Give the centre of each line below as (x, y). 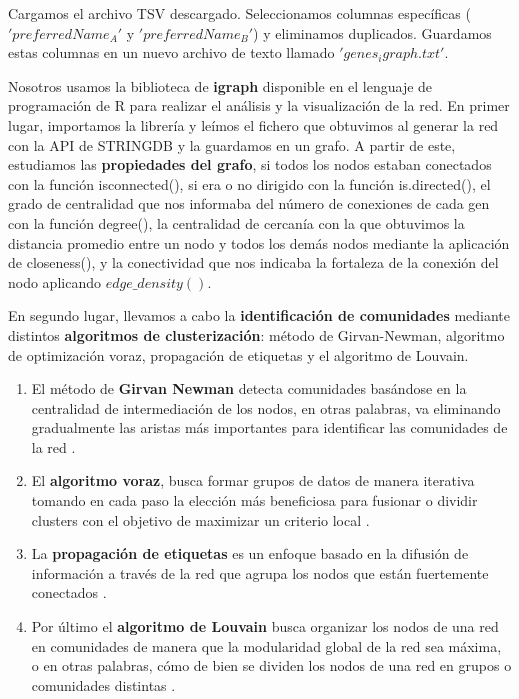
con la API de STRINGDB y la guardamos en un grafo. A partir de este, (232, 144)
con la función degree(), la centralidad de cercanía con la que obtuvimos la (236, 222)
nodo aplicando (54, 281)
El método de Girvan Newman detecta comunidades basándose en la (249, 388)
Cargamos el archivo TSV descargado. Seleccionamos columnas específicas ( (239, 13)
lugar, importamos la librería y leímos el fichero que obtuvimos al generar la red (253, 124)
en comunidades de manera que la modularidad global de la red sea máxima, (266, 645)
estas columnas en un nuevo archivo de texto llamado (171, 52)
